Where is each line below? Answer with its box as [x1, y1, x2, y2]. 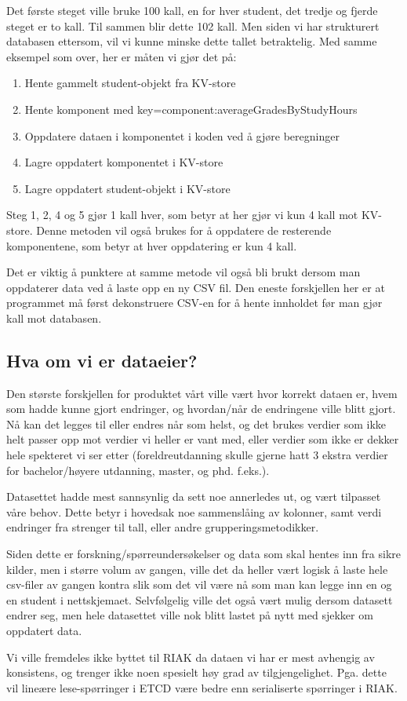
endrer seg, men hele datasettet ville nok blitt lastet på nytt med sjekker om [6, 607, 373, 623]
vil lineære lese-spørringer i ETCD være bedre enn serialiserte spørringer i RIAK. [6, 679, 398, 696]
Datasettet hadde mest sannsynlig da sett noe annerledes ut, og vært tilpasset [6, 488, 381, 505]
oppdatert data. [6, 623, 82, 639]
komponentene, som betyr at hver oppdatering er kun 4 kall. [6, 237, 297, 254]
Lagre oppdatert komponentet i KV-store [24, 154, 223, 170]
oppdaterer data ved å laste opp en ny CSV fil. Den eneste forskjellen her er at [6, 279, 385, 295]
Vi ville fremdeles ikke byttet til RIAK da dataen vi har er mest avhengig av [6, 648, 375, 665]
